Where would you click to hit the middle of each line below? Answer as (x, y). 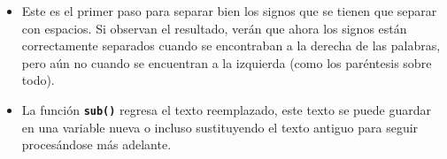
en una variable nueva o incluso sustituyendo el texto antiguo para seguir (220, 127)
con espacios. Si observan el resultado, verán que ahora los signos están (214, 28)
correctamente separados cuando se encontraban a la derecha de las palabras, (231, 45)
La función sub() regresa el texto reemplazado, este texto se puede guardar (227, 109)
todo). (38, 80)
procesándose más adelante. (96, 144)
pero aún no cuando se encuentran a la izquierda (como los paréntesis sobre (227, 62)
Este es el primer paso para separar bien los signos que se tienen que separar (229, 11)
